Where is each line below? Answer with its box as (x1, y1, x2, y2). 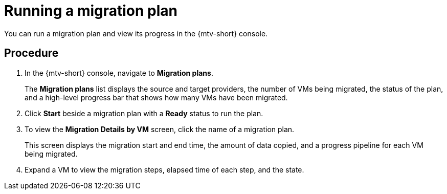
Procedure (4, 47, 59, 60)
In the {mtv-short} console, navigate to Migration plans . (25, 68, 213, 77)
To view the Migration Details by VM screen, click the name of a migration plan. (25, 124, 295, 134)
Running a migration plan (4, 2, 178, 19)
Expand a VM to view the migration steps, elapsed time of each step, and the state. (25, 165, 304, 174)
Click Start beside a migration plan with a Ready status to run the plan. (25, 109, 263, 118)
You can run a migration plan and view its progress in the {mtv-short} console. (4, 29, 268, 38)
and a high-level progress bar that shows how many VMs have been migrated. (25, 93, 288, 102)
